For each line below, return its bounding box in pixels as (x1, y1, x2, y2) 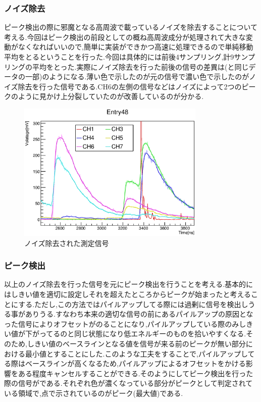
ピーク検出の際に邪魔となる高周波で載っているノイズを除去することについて (4, 22, 258, 32)
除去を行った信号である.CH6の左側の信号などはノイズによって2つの (18, 81, 242, 91)
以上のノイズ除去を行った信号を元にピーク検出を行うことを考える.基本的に (4, 279, 253, 289)
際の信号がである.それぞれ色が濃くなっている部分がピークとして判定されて (4, 378, 253, 388)
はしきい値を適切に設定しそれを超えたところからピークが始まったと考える (4, 289, 251, 299)
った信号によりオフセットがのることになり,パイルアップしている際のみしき (4, 318, 253, 329)
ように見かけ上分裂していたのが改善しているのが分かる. (18, 91, 204, 102)
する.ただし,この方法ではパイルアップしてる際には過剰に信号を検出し (18, 298, 248, 309)
